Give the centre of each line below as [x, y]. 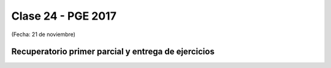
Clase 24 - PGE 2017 [64, 16]
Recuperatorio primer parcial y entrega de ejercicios [113, 52]
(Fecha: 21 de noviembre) [44, 34]
